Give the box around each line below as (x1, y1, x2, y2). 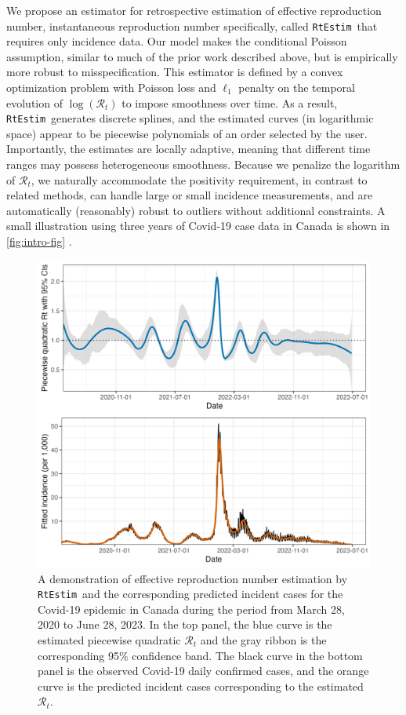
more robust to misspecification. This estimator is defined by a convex (6, 64, 343, 80)
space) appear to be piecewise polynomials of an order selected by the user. (6, 125, 368, 141)
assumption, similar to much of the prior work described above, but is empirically (6, 48, 398, 64)
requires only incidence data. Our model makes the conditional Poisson (6, 33, 347, 49)
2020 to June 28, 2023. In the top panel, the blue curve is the (38, 616, 332, 633)
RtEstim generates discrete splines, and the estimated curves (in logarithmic (6, 110, 374, 126)
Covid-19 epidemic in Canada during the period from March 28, (38, 600, 345, 617)
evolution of (6, 94, 63, 111)
